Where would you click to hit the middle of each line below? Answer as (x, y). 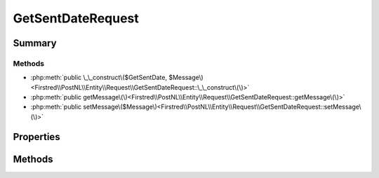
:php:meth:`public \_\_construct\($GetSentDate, (99, 78)
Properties (36, 137)
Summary (35, 43)
